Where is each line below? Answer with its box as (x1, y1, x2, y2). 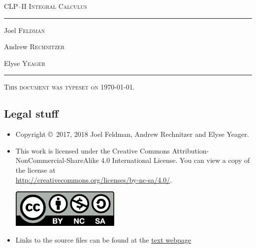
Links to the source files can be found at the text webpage (15, 234, 192, 245)
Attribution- (172, 145, 209, 155)
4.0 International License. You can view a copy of (101, 155, 250, 165)
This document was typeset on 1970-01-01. (4, 82, 135, 92)
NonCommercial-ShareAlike (15, 155, 99, 165)
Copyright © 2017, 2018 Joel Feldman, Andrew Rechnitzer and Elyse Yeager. (15, 129, 249, 139)
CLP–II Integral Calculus (4, 1, 87, 11)
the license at (15, 164, 56, 175)
